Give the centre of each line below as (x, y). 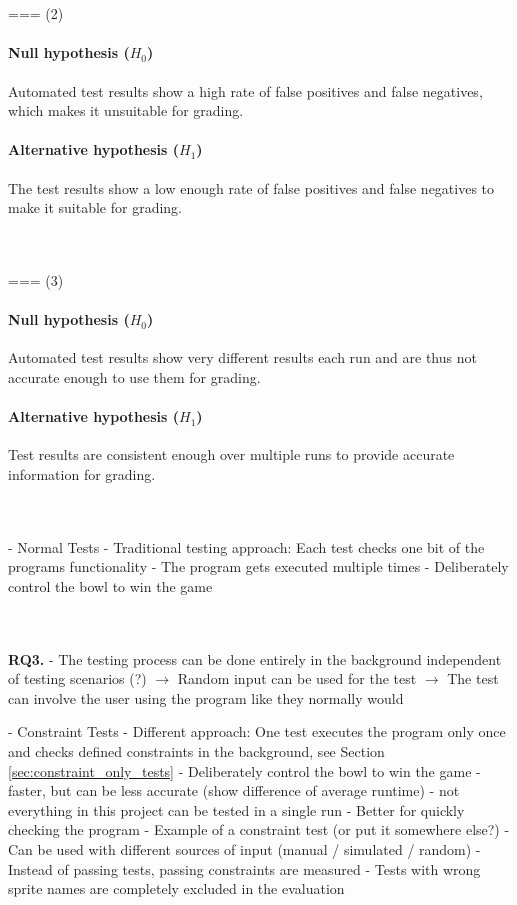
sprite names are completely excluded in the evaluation (176, 888)
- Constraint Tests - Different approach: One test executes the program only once (257, 731)
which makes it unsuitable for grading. (126, 110)
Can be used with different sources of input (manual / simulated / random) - (244, 849)
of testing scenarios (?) (77, 678)
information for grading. (82, 473)
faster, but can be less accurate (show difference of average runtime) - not (234, 790)
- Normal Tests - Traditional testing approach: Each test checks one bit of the (246, 546)
